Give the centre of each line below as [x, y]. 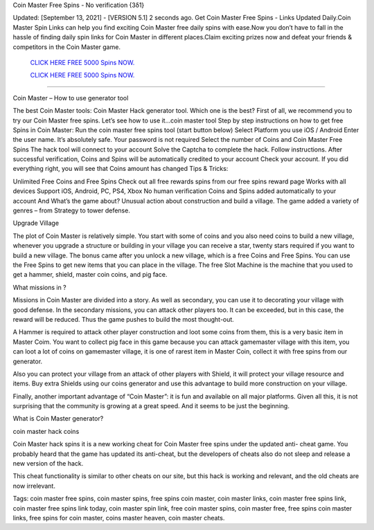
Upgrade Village [36, 223]
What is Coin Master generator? [58, 419]
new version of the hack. [48, 464]
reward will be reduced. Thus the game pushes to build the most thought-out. [124, 319]
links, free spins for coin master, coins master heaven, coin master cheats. [119, 518]
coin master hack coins [46, 431]
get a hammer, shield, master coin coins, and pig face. [90, 275]
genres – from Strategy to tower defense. [72, 210]
